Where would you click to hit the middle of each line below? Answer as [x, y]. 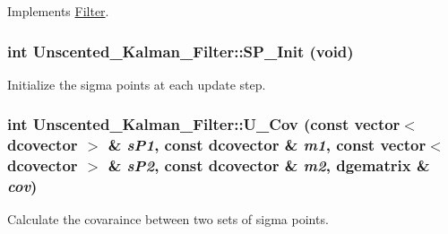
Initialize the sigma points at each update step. [137, 84]
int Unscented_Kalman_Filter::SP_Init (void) [181, 51]
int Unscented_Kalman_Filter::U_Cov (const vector [204, 124]
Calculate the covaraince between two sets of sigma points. [168, 219]
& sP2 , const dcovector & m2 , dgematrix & [269, 165]
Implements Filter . [58, 11]
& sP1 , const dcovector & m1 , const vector [267, 145]
